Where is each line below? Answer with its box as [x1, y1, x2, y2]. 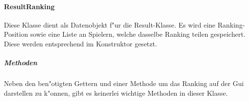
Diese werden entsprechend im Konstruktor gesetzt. [4, 38, 157, 48]
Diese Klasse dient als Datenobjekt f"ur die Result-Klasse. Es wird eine [4, 19, 215, 29]
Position [4, 29, 28, 39]
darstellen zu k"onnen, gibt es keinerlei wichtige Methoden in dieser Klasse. [4, 87, 228, 98]
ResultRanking [4, 1, 55, 11]
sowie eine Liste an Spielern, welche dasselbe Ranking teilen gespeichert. [30, 29, 246, 39]
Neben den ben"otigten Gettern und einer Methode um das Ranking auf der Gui [4, 78, 244, 88]
